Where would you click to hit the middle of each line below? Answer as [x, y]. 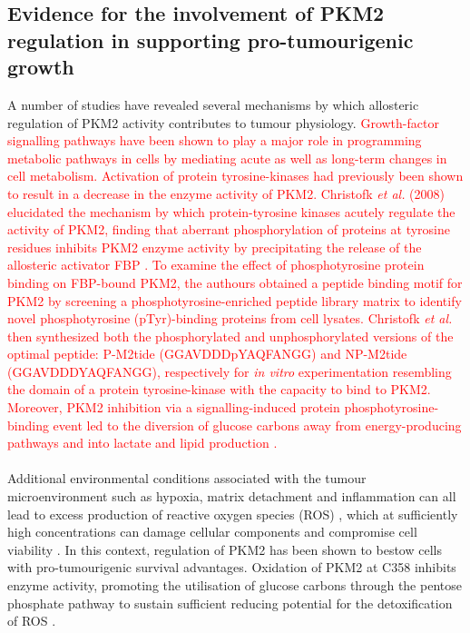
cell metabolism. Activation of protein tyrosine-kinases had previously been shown [235, 176]
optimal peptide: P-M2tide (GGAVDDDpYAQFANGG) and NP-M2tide [207, 354]
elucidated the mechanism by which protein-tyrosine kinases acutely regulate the [231, 211]
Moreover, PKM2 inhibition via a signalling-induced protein [174, 407]
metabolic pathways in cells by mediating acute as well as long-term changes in [227, 158]
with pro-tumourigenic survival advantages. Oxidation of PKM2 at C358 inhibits [232, 567]
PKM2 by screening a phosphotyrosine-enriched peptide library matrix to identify [235, 300]
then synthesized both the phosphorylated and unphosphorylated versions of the [230, 336]
